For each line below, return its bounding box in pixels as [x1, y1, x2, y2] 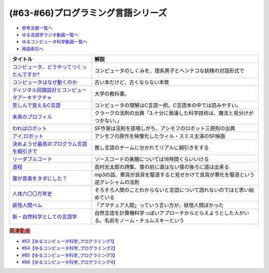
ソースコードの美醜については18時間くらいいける [94, 156, 209, 163]
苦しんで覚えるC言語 [12, 102, 61, 109]
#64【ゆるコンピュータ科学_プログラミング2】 [21, 245, 118, 251]
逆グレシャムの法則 [94, 179, 139, 186]
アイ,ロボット [12, 133, 44, 139]
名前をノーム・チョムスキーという [104, 217, 184, 224]
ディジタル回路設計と [12, 87, 62, 94]
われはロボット [12, 125, 47, 132]
